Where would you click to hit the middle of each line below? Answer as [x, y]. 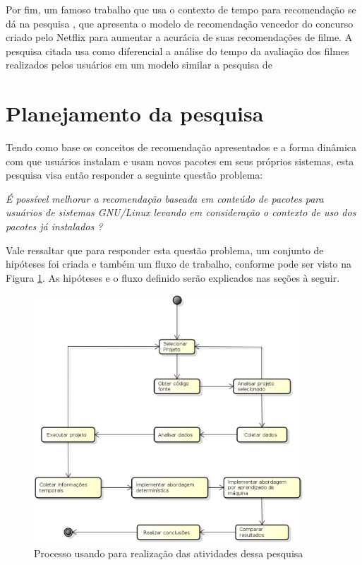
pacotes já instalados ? [54, 226]
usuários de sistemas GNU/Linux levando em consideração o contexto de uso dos [181, 212]
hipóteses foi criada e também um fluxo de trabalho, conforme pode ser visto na [179, 264]
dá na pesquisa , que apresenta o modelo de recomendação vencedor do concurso [180, 23]
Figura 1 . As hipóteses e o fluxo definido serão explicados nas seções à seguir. [173, 277]
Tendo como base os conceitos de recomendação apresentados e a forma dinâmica [181, 147]
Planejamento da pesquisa [135, 113]
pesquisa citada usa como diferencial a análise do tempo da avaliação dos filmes [177, 50]
